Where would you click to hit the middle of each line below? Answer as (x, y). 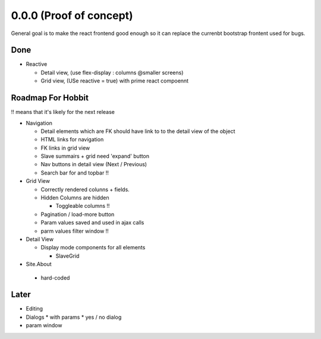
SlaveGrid (67, 256)
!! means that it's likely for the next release (63, 112)
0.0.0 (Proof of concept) (72, 15)
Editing (34, 309)
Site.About (39, 264)
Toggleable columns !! (83, 206)
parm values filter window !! (75, 231)
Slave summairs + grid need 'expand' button (95, 156)
